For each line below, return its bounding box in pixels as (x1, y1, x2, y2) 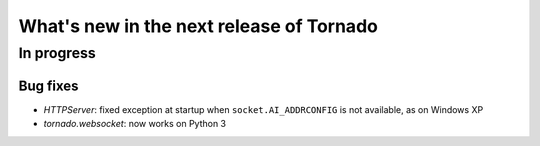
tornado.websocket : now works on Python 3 (43, 118, 227, 130)
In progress (18, 44, 97, 62)
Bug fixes (18, 77, 79, 94)
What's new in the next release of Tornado (18, 15, 379, 37)
